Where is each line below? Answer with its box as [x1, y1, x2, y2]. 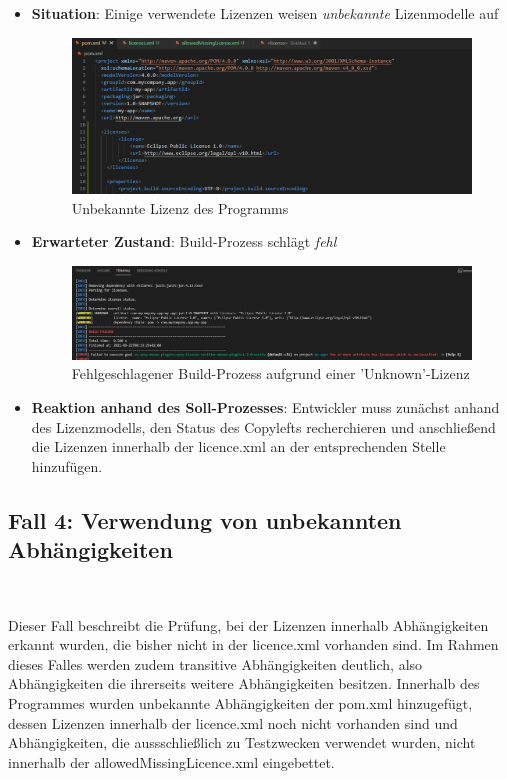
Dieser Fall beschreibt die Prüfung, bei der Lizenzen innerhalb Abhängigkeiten [8, 614, 489, 635]
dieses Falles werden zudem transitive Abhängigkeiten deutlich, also [8, 653, 423, 674]
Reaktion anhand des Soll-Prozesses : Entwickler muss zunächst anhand [31, 397, 500, 418]
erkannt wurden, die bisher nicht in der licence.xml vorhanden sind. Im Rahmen [8, 634, 499, 655]
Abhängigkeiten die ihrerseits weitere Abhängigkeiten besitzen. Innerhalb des [8, 673, 480, 694]
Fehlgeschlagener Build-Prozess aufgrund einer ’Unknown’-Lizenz [71, 363, 470, 384]
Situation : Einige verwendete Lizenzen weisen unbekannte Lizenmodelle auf [31, 3, 499, 23]
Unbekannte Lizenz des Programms [71, 197, 289, 218]
